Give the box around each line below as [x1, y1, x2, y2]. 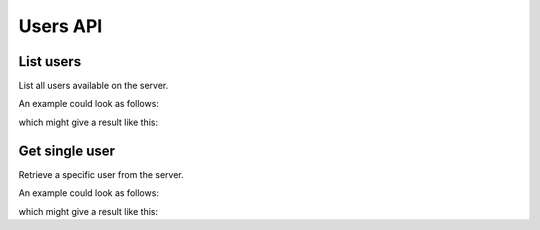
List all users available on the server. [18, 80, 169, 92]
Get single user [18, 142, 115, 159]
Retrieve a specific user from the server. [18, 168, 184, 180]
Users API [18, 15, 103, 37]
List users [18, 53, 82, 70]
